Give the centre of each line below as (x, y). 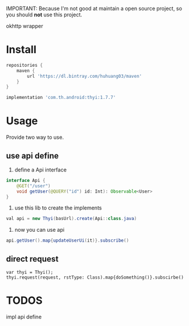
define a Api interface (41, 170)
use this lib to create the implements (58, 208)
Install (21, 50)
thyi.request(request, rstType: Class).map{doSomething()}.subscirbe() (95, 277)
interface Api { (26, 180)
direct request (32, 259)
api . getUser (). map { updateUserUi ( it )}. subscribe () (68, 241)
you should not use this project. (44, 15)
